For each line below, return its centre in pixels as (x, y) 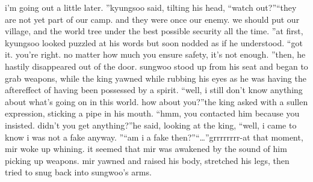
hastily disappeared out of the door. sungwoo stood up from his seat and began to (156, 66)
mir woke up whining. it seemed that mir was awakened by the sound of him (146, 149)
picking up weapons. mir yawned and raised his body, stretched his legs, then (147, 160)
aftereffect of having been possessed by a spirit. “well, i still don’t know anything (154, 90)
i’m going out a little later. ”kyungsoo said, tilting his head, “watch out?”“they (151, 7)
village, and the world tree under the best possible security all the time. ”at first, (154, 31)
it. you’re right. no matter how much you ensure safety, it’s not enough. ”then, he (155, 54)
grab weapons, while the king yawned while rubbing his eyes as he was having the (156, 78)
